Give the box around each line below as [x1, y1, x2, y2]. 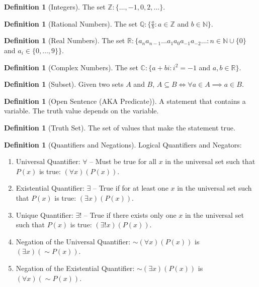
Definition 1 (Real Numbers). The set [4, 35, 125, 46]
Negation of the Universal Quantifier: [16, 236, 131, 246]
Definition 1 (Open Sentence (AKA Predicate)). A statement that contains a [4, 95, 246, 106]
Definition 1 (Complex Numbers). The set [4, 62, 138, 72]
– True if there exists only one [83, 209, 177, 220]
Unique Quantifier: [16, 209, 73, 220]
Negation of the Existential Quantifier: [16, 262, 135, 273]
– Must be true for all [90, 156, 156, 167]
